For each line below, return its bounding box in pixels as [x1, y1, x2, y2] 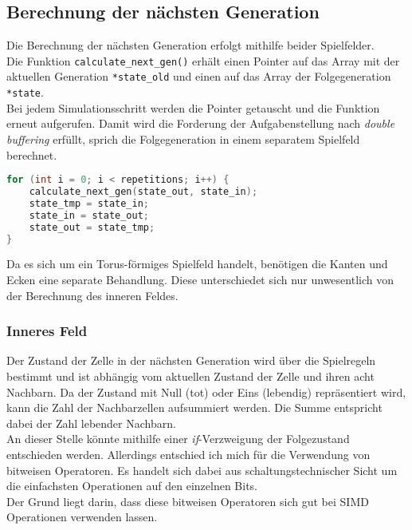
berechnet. [6, 146, 57, 163]
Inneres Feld [6, 321, 88, 341]
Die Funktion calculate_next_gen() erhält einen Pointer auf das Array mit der [6, 52, 400, 69]
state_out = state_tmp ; [29, 221, 155, 233]
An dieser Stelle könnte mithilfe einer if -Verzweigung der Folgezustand [6, 430, 350, 447]
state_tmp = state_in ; [29, 197, 150, 209]
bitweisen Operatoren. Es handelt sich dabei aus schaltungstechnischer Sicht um [6, 461, 398, 478]
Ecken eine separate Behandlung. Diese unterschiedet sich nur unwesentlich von [6, 271, 394, 287]
